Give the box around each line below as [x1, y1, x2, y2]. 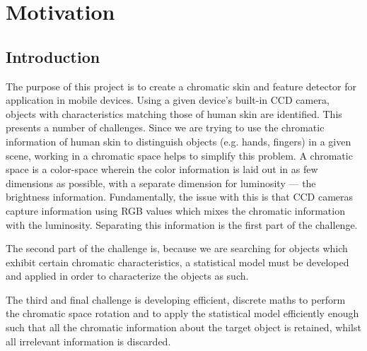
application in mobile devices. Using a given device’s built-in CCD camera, [6, 93, 330, 107]
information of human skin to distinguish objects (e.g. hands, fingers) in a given [6, 133, 351, 148]
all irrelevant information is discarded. [6, 333, 171, 348]
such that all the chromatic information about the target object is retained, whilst [6, 320, 361, 335]
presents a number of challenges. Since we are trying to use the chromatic [6, 120, 325, 135]
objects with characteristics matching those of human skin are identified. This [6, 106, 342, 121]
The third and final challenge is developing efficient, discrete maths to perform [6, 292, 346, 307]
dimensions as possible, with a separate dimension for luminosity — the [6, 175, 316, 190]
